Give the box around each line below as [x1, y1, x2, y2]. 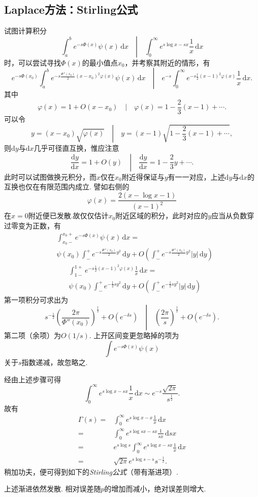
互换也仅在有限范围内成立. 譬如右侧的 [4, 181, 130, 192]
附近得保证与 [121, 171, 165, 182]
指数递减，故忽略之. [21, 357, 88, 368]
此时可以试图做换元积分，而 [4, 171, 96, 182]
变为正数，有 [18, 220, 61, 231]
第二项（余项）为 [4, 330, 61, 341]
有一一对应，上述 [168, 171, 225, 182]
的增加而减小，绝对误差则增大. [104, 483, 206, 494]
